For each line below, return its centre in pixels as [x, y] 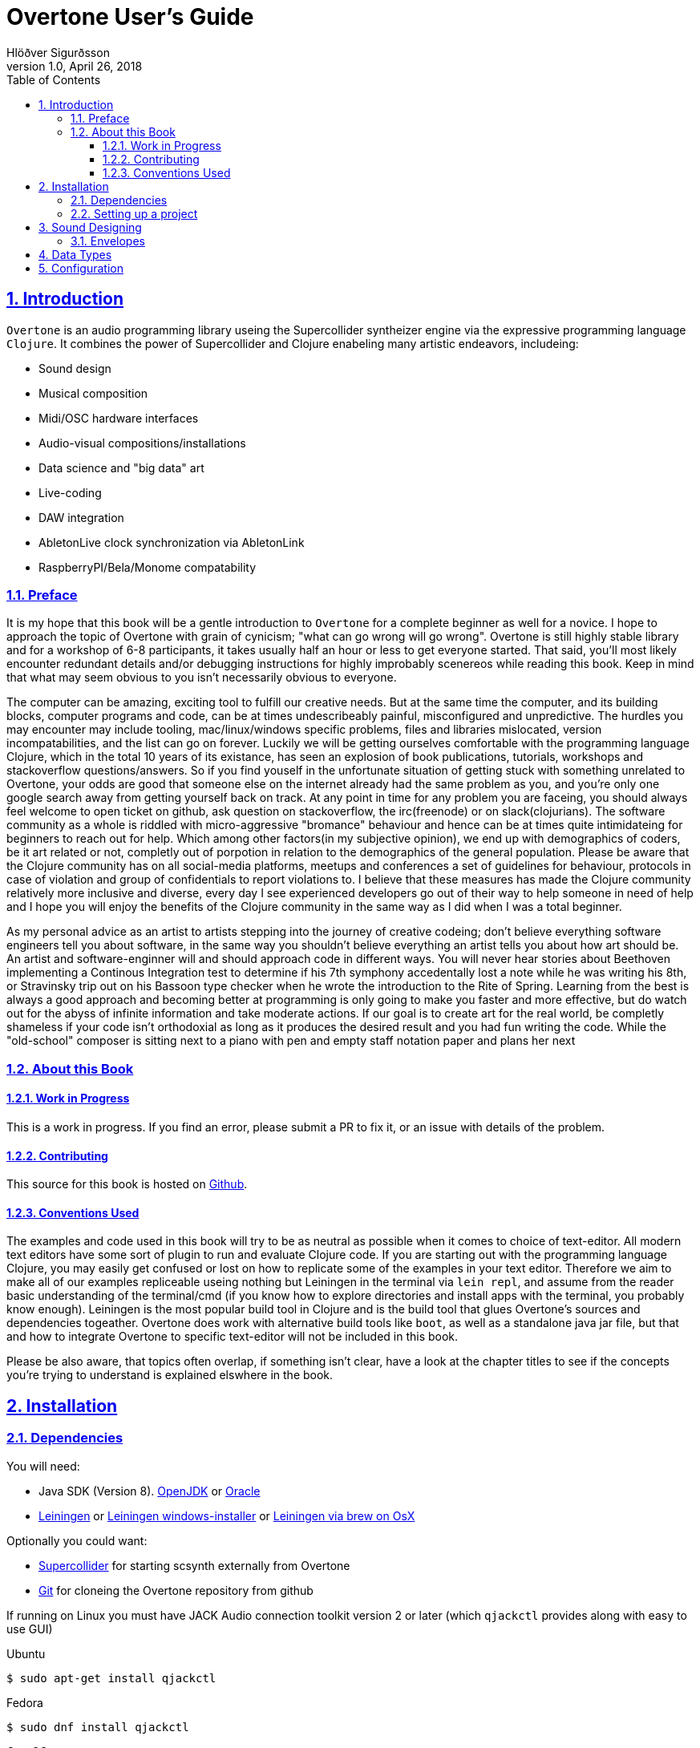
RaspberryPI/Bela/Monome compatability [148, 567]
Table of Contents [54, 79]
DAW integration [81, 517]
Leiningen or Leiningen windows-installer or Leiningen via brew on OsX [227, 1515]
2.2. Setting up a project [134, 213]
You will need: [43, 1466]
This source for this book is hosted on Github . [127, 1184]
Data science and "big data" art [121, 467]
